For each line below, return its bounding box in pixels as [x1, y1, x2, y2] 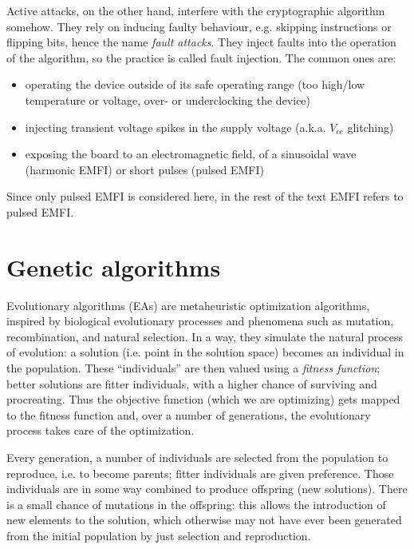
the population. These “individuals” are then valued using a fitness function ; [6, 360, 380, 376]
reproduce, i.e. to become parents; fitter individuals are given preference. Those [6, 464, 394, 481]
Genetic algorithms [6, 250, 221, 283]
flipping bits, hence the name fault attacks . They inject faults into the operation [6, 34, 396, 50]
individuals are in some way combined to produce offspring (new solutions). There [6, 480, 408, 497]
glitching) [347, 118, 394, 135]
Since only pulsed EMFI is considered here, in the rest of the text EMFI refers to [6, 188, 404, 205]
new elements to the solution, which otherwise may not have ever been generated [6, 511, 402, 528]
